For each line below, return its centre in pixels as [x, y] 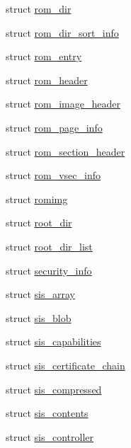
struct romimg [37, 199]
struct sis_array [40, 294]
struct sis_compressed [54, 389]
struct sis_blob [39, 317]
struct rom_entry [44, 56]
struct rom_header [47, 80]
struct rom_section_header [65, 151]
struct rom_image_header [63, 104]
